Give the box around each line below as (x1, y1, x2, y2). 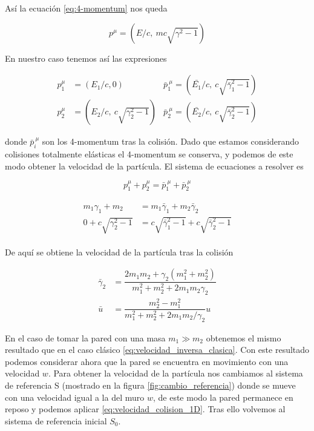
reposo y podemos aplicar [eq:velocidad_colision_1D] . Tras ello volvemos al (5, 403, 286, 415)
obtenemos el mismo (206, 331, 281, 344)
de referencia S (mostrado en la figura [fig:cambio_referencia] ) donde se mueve (5, 379, 296, 392)
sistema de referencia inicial (5, 414, 107, 427)
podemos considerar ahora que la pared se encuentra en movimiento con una (5, 355, 289, 367)
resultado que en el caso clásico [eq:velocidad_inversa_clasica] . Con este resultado (5, 343, 310, 356)
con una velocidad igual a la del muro (5, 390, 145, 403)
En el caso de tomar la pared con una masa (5, 331, 166, 344)
